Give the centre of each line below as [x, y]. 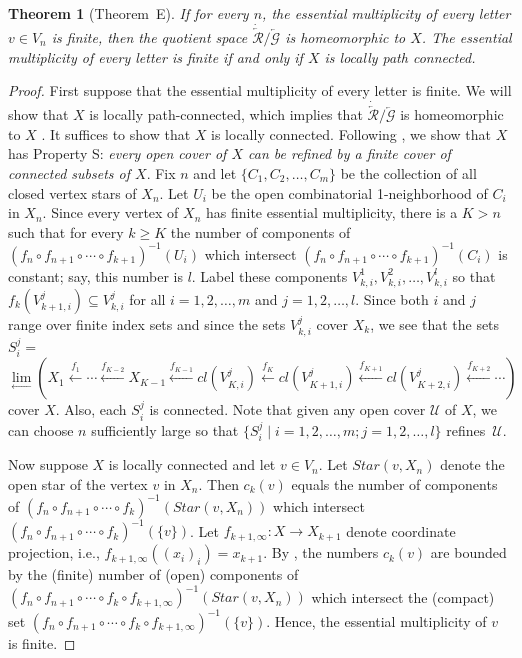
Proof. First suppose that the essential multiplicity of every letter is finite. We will [260, 90]
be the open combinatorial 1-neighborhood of [349, 192]
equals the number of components [394, 483]
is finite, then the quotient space [149, 37]
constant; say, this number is [95, 275]
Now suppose [48, 464]
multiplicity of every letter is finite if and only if [155, 56]
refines [466, 429]
